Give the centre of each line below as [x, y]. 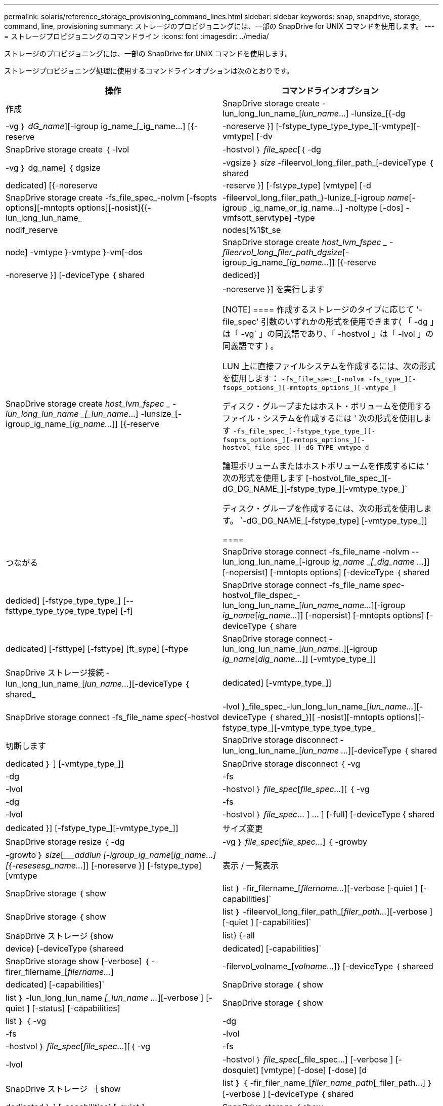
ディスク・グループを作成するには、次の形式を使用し [323, 508]
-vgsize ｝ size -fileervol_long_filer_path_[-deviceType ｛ [328, 163]
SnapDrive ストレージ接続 [55, 673]
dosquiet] [241, 1070]
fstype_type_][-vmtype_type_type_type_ [299, 728]
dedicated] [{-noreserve [52, 185]
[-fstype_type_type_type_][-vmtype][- [348, 126]
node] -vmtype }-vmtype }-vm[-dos [74, 252]
